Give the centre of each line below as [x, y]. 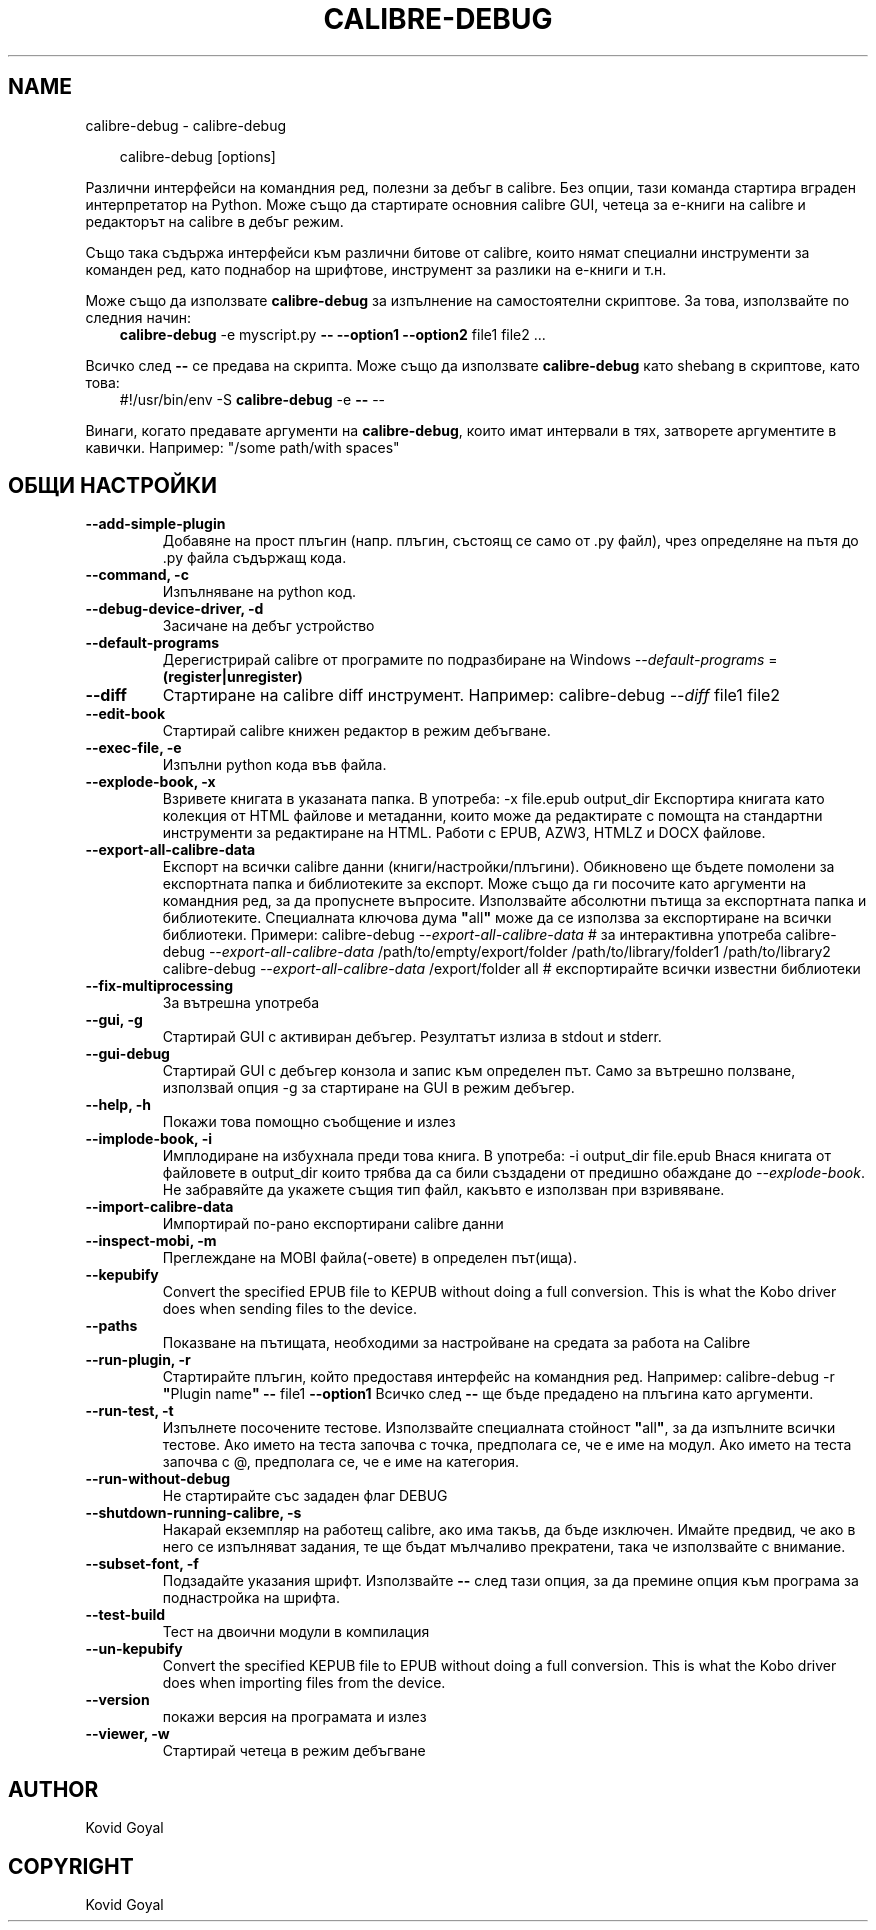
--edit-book [125, 714]
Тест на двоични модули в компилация [296, 1632]
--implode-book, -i [148, 1139]
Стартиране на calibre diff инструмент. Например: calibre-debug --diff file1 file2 [471, 695]
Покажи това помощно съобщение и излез [309, 1122]
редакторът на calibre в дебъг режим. [214, 221]
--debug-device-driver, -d [174, 609]
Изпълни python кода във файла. [274, 765]
